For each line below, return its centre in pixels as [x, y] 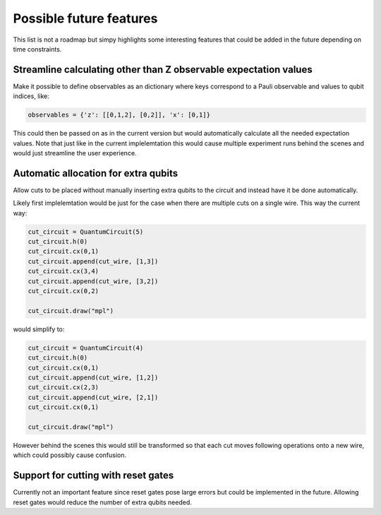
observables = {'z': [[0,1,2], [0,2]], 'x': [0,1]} [119, 115]
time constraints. [37, 49]
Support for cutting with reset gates [93, 476]
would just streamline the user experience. [75, 153]
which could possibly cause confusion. [70, 455]
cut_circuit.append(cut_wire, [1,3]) [93, 261]
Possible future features [85, 18]
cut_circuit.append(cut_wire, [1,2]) [93, 377]
